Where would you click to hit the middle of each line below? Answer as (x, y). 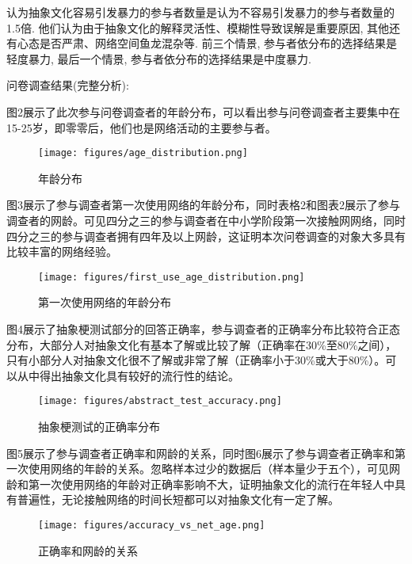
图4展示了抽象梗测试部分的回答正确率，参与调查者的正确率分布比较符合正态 (203, 329)
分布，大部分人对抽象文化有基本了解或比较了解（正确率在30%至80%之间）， (202, 344)
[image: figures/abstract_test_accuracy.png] (160, 401)
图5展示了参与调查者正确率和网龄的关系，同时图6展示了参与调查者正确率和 (200, 453)
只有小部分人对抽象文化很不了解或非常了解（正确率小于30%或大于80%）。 (196, 360)
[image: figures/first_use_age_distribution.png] (172, 277)
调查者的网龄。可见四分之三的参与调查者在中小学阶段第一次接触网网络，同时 (206, 220)
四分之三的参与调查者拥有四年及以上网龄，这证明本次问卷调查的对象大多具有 (206, 236)
